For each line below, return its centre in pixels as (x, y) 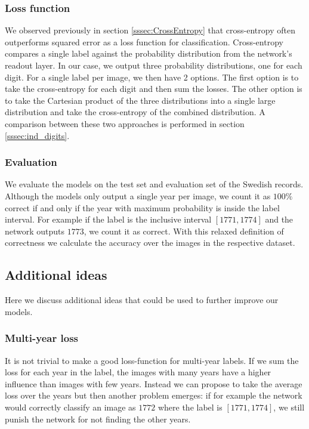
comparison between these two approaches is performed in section (125, 123)
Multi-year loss (42, 338)
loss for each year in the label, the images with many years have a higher (138, 372)
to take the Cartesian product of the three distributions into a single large (140, 100)
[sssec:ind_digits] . (37, 135)
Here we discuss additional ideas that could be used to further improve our (142, 300)
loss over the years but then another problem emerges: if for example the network (154, 395)
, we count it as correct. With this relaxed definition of (184, 231)
